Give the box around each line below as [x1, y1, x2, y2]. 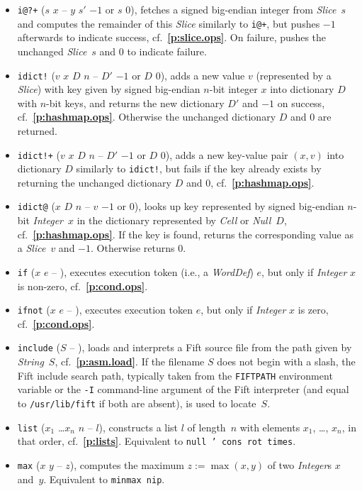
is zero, [298, 302, 329, 317]
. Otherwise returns [91, 241, 175, 255]
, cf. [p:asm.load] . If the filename [55, 354, 205, 369]
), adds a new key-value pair [165, 147, 288, 162]
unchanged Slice [17, 43, 87, 58]
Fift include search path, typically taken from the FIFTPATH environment [17, 368, 333, 382]
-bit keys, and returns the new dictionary [46, 95, 225, 110]
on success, [277, 95, 325, 110]
